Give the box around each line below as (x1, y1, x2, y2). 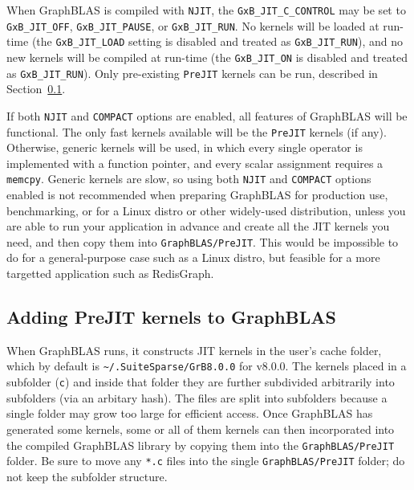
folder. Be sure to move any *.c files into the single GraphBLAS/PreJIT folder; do (6, 452, 405, 469)
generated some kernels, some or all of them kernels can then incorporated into (6, 420, 395, 437)
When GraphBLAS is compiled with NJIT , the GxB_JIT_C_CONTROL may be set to (6, 2, 406, 18)
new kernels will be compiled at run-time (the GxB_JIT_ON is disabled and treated (6, 48, 408, 65)
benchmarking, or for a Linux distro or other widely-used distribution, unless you (6, 202, 406, 218)
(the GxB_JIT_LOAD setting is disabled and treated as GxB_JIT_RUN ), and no (31, 33, 403, 50)
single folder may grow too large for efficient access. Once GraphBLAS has (6, 405, 373, 422)
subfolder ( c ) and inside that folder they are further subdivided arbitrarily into (6, 374, 395, 390)
